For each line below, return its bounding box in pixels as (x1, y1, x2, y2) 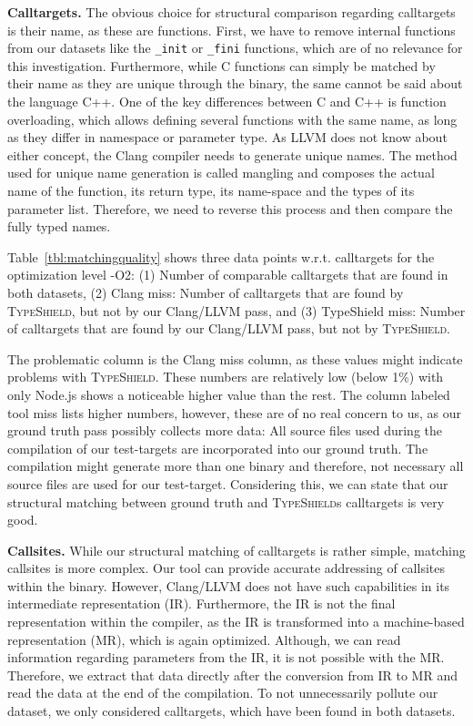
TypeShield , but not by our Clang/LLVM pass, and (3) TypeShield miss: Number (7, 301, 466, 320)
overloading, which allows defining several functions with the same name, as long (7, 109, 458, 128)
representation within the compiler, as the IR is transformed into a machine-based (7, 612, 465, 631)
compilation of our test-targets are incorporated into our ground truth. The (7, 438, 428, 457)
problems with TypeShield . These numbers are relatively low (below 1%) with (7, 367, 444, 386)
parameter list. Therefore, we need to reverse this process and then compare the (7, 199, 453, 218)
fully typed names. (7, 217, 111, 236)
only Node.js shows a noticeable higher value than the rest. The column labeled (7, 384, 450, 404)
